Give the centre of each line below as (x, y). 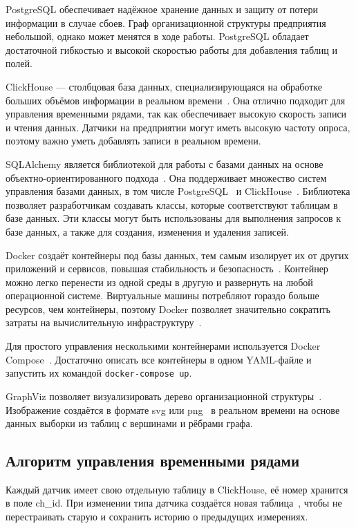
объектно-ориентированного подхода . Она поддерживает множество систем (166, 177)
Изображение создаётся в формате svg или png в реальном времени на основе (173, 409)
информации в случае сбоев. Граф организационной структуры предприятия (166, 22)
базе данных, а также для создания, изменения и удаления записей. (147, 231)
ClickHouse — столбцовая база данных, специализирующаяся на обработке (164, 86)
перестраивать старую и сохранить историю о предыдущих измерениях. (157, 517)
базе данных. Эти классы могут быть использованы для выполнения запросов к (174, 218)
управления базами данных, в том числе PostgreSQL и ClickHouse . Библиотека (178, 191)
